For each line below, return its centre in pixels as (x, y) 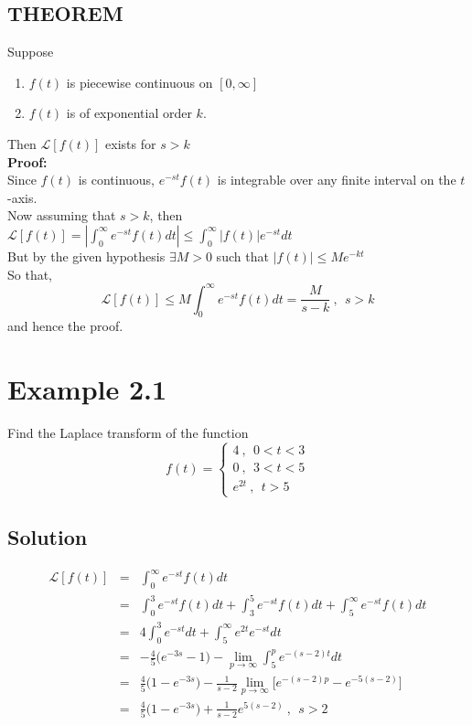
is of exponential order (129, 113)
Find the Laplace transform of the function (128, 433)
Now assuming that (62, 215)
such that (242, 256)
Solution (48, 536)
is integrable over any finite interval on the (337, 180)
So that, (30, 274)
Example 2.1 (87, 389)
